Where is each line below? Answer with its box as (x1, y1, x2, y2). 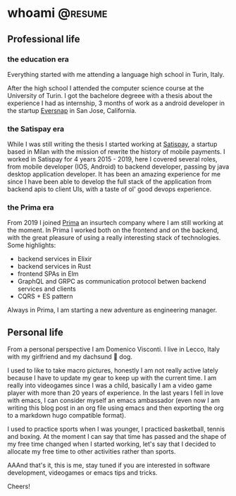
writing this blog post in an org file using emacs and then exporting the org (7, 404, 224, 412)
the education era (7, 54, 69, 64)
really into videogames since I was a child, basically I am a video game (7, 381, 213, 389)
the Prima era (7, 202, 54, 212)
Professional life (7, 33, 80, 45)
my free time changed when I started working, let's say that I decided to (7, 440, 216, 449)
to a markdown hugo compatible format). (7, 411, 127, 420)
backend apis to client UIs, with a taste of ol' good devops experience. (7, 185, 212, 193)
